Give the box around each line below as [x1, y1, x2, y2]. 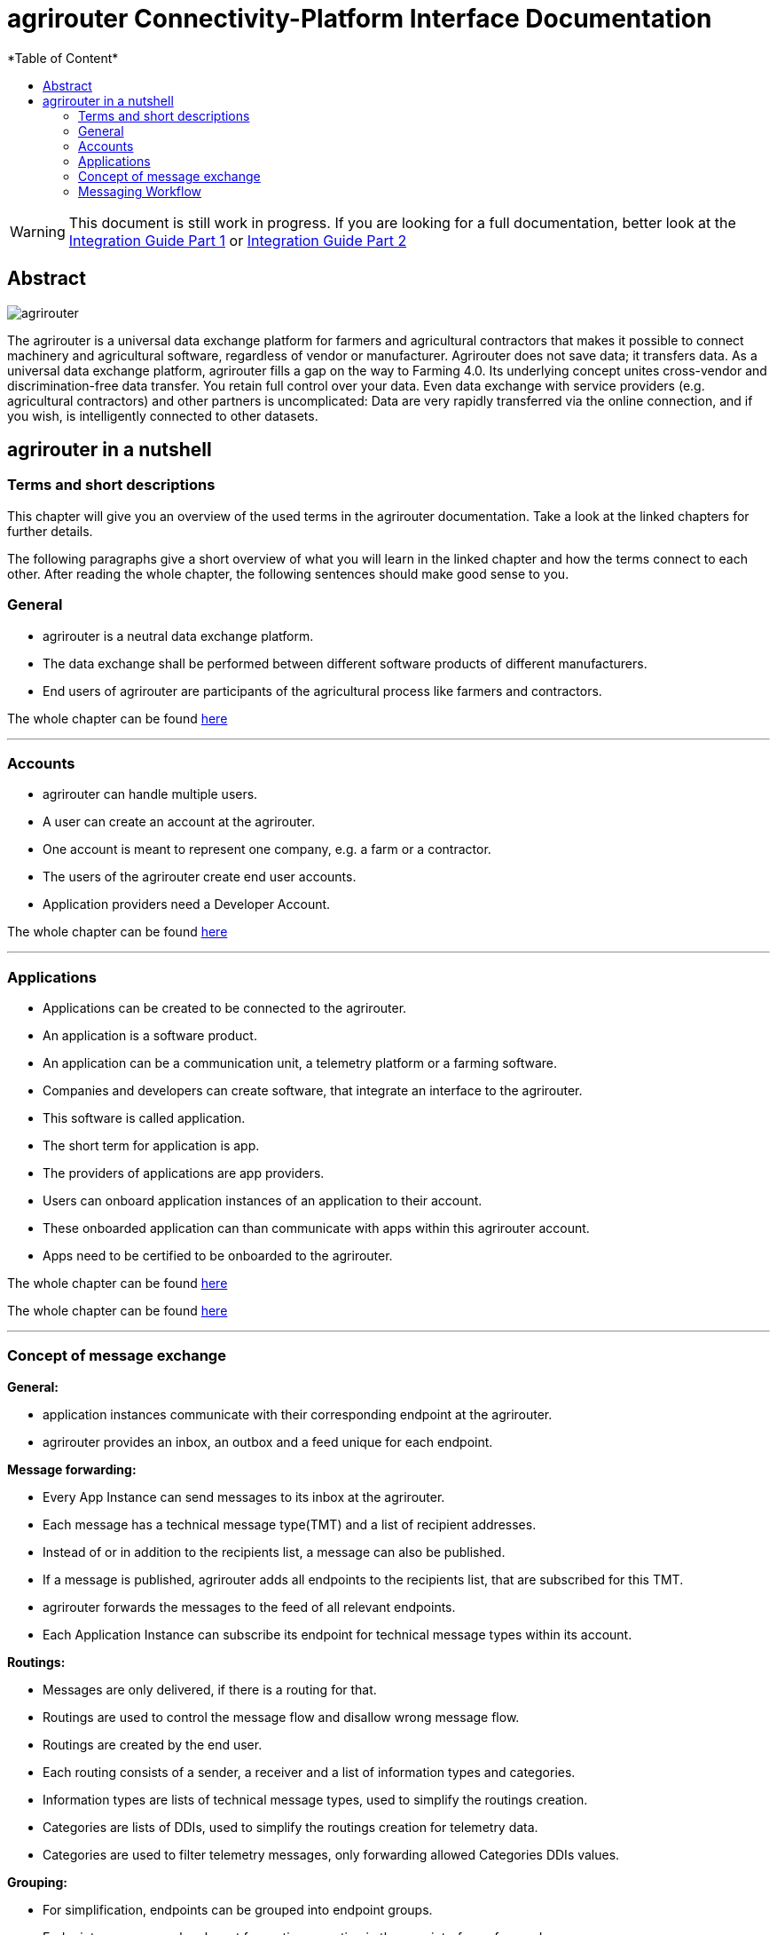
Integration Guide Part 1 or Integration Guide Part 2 [68, 231, 407, 249]
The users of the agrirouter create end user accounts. [43, 869, 357, 885]
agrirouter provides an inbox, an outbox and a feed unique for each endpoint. [43, 1433, 493, 1449]
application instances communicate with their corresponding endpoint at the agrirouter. [43, 1406, 553, 1422]
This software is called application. [43, 1110, 246, 1126]
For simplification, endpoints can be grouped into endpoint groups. [43, 1901, 433, 1917]
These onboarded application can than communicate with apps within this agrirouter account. [43, 1220, 590, 1236]
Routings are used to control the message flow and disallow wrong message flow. [43, 1709, 520, 1725]
